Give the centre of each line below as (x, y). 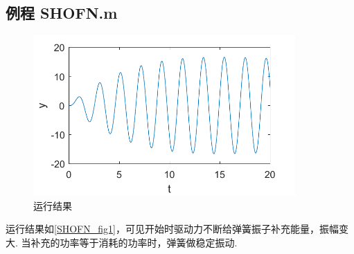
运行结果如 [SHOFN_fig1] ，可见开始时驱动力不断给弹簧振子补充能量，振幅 (172, 229)
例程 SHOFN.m (62, 13)
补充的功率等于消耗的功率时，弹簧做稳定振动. (134, 242)
